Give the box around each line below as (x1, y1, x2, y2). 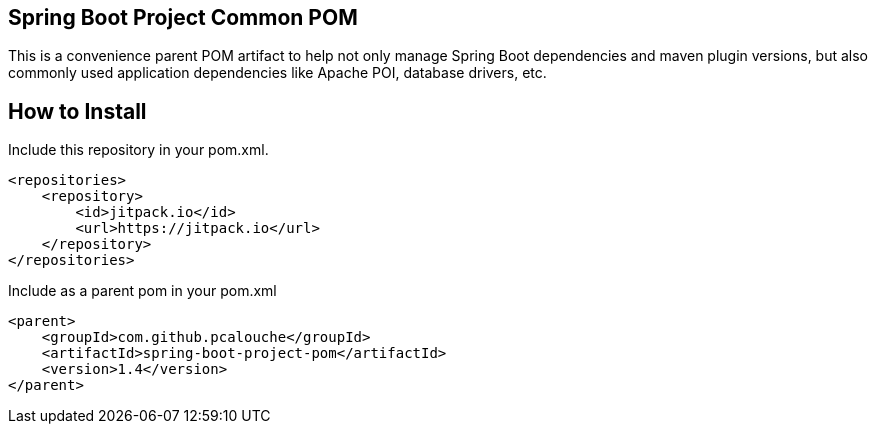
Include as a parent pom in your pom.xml (8, 282, 277, 300)
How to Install (8, 98, 147, 124)
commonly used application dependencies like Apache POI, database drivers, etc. (8, 64, 547, 82)
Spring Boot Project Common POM (8, 5, 358, 30)
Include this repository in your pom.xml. (8, 141, 269, 159)
